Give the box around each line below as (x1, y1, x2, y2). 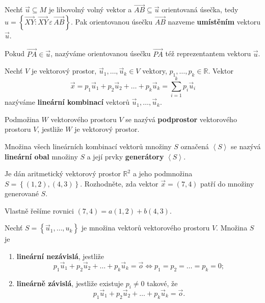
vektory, (142, 65, 167, 76)
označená (180, 141, 209, 151)
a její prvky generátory (87, 151, 164, 161)
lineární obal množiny (5, 151, 78, 161)
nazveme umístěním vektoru (168, 16, 260, 27)
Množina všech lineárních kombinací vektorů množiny (5, 141, 172, 151)
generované (5, 188, 39, 199)
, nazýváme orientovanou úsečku (50, 48, 151, 59)
